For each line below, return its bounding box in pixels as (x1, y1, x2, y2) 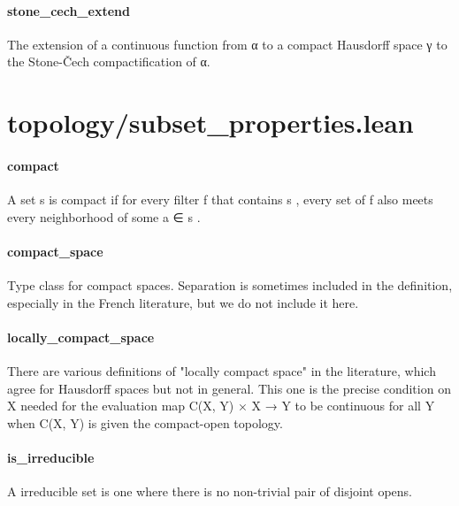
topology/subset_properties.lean (7, 104, 414, 141)
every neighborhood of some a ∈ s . (7, 207, 201, 226)
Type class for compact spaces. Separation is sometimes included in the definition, (7, 276, 453, 295)
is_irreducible (7, 448, 95, 467)
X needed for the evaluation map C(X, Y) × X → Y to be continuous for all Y (7, 396, 435, 415)
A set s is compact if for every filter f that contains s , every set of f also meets (7, 190, 433, 209)
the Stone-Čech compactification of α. (7, 52, 210, 71)
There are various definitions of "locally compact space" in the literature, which (7, 362, 436, 380)
